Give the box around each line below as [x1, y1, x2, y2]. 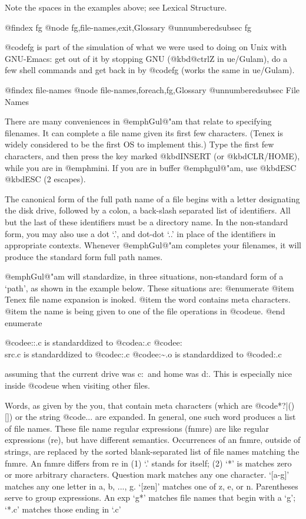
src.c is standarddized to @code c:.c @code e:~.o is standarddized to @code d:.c [5, 347, 282, 360]
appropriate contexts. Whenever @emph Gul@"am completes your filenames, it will [5, 239, 301, 251]
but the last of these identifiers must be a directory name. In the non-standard [5, 215, 288, 228]
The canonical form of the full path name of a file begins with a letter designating [5, 192, 300, 205]
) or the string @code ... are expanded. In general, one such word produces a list [9, 410, 296, 423]
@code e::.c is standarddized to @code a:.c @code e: [5, 336, 182, 349]
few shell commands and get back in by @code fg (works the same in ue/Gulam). [5, 64, 295, 76]
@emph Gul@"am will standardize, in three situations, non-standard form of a [5, 270, 284, 283]
